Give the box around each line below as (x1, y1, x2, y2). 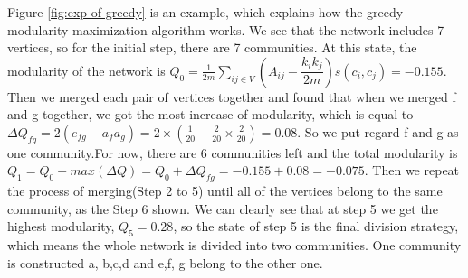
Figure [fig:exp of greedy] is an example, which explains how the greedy (7, 3, 404, 21)
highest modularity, (7, 217, 115, 236)
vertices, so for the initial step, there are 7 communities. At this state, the (7, 38, 417, 57)
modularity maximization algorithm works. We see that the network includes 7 (7, 20, 444, 39)
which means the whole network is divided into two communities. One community (7, 236, 462, 255)
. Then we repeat (364, 161, 460, 180)
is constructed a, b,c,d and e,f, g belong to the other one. (7, 253, 323, 272)
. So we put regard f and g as (297, 122, 459, 141)
